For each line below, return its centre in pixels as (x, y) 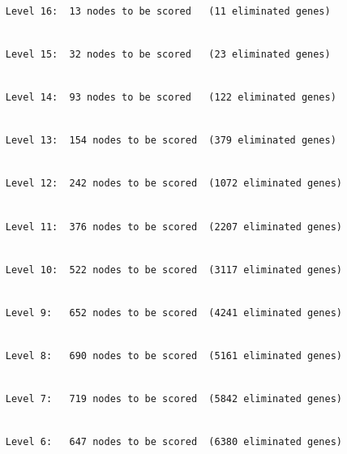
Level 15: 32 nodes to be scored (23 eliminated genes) (168, 54)
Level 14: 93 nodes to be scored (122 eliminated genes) (171, 97)
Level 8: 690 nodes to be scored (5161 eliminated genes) (174, 356)
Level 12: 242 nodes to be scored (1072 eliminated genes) (174, 184)
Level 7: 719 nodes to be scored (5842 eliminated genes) (174, 399)
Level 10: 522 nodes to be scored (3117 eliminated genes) (174, 270)
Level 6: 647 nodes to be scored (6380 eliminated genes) (174, 442)
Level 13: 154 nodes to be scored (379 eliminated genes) (171, 141)
